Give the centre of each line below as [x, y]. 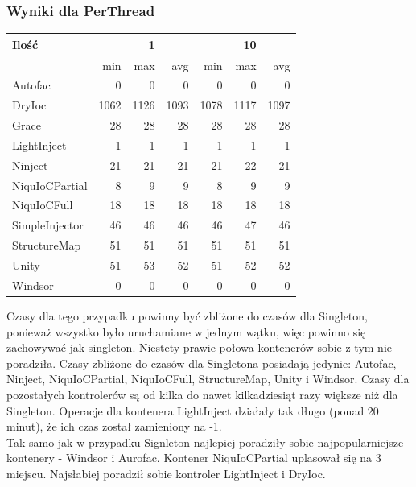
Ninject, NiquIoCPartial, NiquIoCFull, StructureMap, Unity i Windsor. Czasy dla [208, 379]
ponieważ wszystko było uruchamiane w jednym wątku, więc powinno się [186, 331]
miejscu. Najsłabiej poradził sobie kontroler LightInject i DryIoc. [166, 473]
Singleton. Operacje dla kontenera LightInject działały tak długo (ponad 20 [193, 410]
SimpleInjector [48, 225]
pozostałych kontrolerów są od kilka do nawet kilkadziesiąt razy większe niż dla [202, 394]
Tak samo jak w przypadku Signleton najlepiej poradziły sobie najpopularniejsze [205, 442]
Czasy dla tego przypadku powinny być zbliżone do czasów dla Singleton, [187, 315]
